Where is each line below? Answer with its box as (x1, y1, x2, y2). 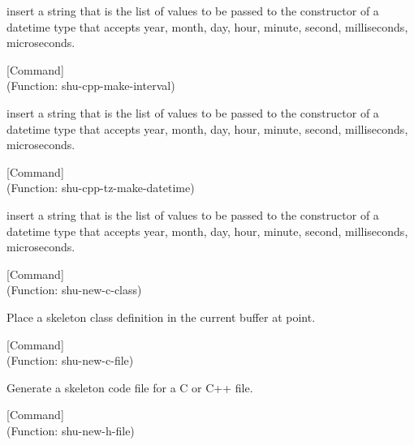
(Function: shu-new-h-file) (6, 421, 135, 439)
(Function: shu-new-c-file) (6, 352, 134, 369)
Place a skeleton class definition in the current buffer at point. (6, 308, 316, 325)
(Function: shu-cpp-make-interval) (6, 77, 175, 94)
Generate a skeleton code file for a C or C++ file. (6, 379, 253, 396)
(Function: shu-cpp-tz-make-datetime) (6, 179, 195, 196)
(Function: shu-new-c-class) (6, 281, 142, 298)
